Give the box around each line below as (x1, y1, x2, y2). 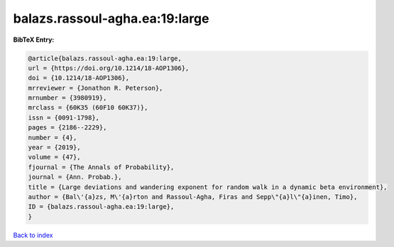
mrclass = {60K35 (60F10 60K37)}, (28, 103, 148, 112)
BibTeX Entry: (13, 35, 55, 44)
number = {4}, (28, 133, 77, 142)
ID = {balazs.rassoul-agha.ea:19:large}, (28, 202, 175, 211)
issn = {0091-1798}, (28, 113, 99, 122)
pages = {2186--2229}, (28, 124, 107, 132)
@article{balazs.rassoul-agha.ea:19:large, (28, 54, 182, 62)
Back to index (13, 231, 53, 239)
